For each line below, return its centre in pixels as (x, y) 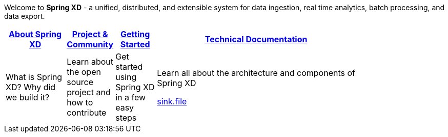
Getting (135, 34)
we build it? (28, 97)
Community (90, 44)
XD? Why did (31, 87)
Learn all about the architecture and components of (256, 73)
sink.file (172, 101)
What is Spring (34, 77)
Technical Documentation (256, 39)
